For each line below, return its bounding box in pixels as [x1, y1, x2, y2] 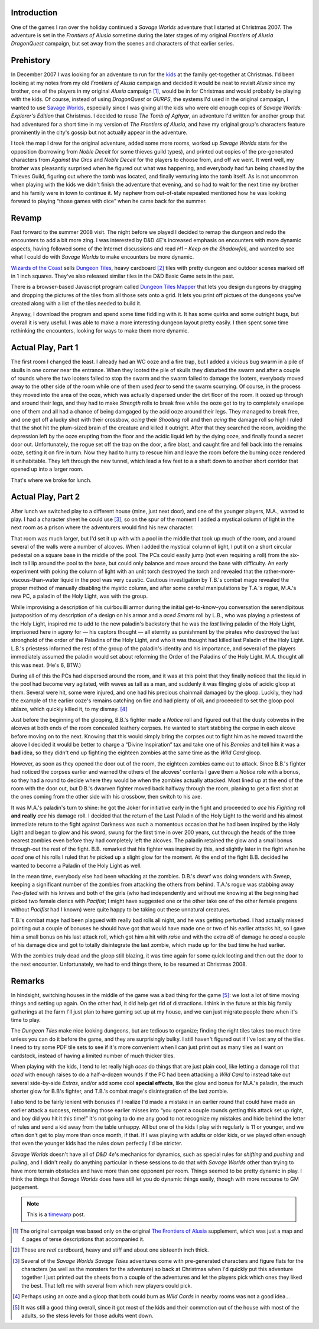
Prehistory [11, 56, 51, 66]
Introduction [11, 8, 58, 18]
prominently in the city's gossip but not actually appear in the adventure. [11, 129, 188, 136]
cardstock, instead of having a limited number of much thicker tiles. [11, 1052, 175, 1059]
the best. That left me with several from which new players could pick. [21, 1282, 192, 1289]
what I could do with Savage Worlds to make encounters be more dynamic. [11, 253, 194, 260]
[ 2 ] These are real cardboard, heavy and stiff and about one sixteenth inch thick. [12, 1246, 209, 1253]
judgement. [11, 1184, 39, 1191]
